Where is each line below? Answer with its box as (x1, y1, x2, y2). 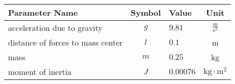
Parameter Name (8, 7, 78, 18)
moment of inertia (8, 66, 72, 77)
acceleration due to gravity (8, 22, 103, 33)
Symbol (130, 7, 161, 18)
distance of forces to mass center (8, 36, 123, 48)
